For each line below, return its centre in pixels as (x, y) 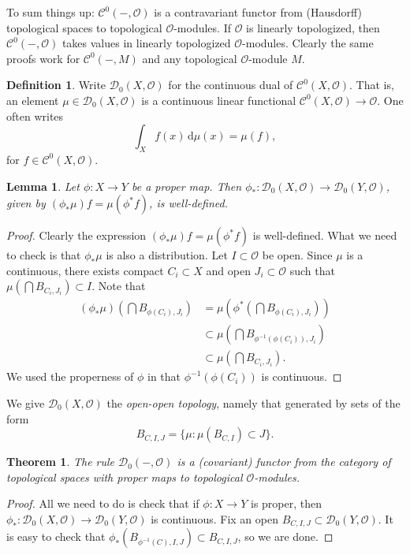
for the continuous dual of (231, 85)
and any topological (190, 58)
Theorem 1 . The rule (61, 462)
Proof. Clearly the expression (76, 235)
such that (312, 270)
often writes (35, 115)
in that (164, 376)
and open (228, 270)
